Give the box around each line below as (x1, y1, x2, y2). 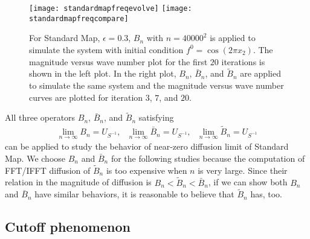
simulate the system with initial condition (29, 43, 184, 56)
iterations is (221, 55, 265, 68)
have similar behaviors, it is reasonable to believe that (34, 188, 234, 200)
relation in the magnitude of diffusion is (5, 176, 152, 188)
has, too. (250, 188, 283, 200)
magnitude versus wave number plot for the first (29, 55, 208, 68)
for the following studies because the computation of (111, 151, 305, 164)
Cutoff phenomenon (5, 217, 131, 236)
